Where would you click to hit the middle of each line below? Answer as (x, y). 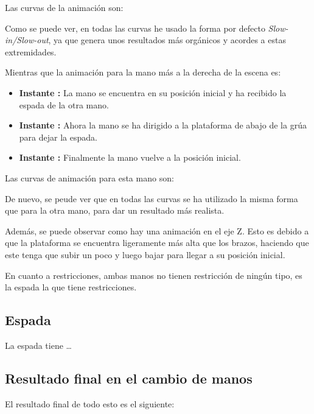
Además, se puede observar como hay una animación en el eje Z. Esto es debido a (157, 230)
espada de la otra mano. (64, 104)
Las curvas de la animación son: (64, 7)
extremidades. (31, 51)
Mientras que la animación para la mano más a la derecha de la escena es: (143, 72)
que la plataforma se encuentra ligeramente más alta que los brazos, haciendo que (157, 243)
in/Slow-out (27, 40)
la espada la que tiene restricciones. (71, 287)
